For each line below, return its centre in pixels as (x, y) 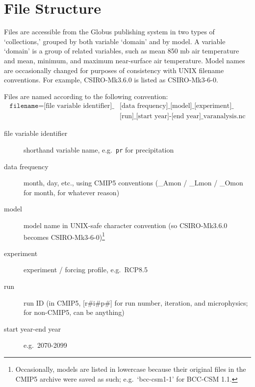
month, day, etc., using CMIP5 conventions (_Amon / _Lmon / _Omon (133, 183)
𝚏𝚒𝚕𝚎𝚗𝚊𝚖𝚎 (24, 106)
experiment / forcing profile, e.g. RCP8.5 (86, 270)
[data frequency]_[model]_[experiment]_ (177, 106)
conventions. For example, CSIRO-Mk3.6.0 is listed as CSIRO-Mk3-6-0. (111, 80)
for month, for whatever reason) (72, 192)
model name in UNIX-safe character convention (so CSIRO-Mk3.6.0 (126, 225)
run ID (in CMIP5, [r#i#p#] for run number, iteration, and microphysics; (136, 302)
